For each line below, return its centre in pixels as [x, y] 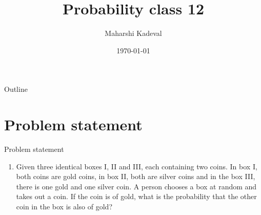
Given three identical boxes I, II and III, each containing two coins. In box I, [137, 166]
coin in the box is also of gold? [64, 206]
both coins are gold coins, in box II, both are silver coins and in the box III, [136, 176]
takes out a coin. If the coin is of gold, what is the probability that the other [136, 196]
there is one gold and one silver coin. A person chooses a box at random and [136, 186]
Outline [16, 89]
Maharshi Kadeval [133, 33]
